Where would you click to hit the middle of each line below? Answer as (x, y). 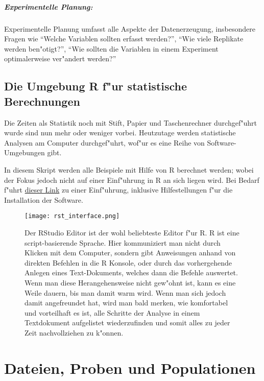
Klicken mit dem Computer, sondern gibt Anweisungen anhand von (130, 253)
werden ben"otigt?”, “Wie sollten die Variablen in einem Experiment (111, 48)
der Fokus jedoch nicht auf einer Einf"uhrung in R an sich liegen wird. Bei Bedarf (132, 180)
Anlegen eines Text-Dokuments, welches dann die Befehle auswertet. (131, 272)
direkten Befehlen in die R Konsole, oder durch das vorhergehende (128, 262)
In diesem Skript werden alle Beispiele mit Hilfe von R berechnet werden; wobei (129, 169)
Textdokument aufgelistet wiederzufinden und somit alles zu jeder (127, 323)
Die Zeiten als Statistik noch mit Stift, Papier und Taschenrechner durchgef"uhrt (130, 122)
